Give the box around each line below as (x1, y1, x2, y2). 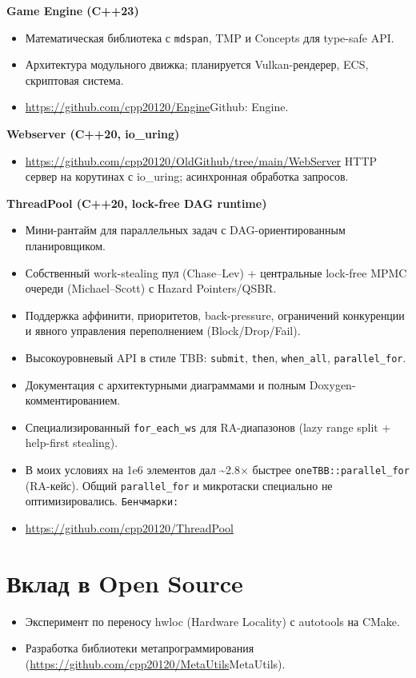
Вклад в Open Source (6, 566, 243, 599)
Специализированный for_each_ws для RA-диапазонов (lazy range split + (25, 418, 391, 435)
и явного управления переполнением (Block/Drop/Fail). (25, 322, 301, 339)
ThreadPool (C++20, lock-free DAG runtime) (6, 194, 267, 211)
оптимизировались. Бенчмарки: (25, 493, 179, 509)
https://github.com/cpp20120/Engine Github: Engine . (25, 98, 289, 115)
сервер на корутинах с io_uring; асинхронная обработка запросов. (25, 168, 349, 185)
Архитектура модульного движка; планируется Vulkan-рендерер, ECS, (25, 56, 369, 73)
